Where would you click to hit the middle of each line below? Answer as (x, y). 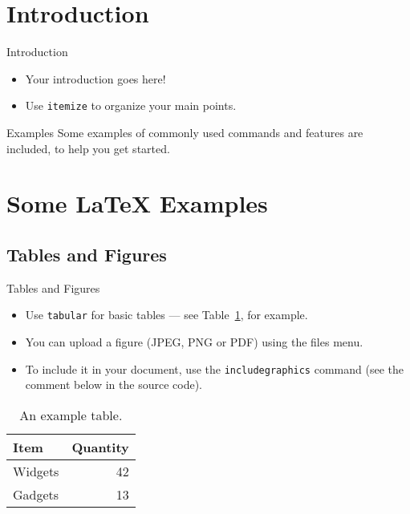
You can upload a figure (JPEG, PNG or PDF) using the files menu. (194, 341)
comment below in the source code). (114, 384)
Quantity (100, 447)
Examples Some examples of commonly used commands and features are (185, 132)
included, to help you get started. (88, 148)
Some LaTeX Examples (137, 203)
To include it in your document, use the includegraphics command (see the (214, 368)
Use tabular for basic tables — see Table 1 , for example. (166, 315)
